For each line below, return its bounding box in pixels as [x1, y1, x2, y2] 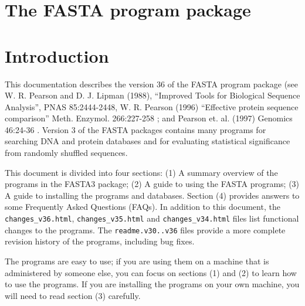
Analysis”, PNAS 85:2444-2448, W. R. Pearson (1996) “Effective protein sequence [5, 100, 299, 113]
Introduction [5, 43, 109, 67]
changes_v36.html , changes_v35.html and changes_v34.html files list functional [5, 212, 299, 225]
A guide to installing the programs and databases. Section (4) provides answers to [5, 189, 300, 201]
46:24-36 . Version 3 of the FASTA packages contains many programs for [5, 123, 266, 135]
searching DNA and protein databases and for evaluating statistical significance [5, 135, 290, 147]
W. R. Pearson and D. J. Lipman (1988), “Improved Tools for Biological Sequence [5, 89, 300, 101]
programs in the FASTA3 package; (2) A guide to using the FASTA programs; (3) [5, 178, 300, 190]
